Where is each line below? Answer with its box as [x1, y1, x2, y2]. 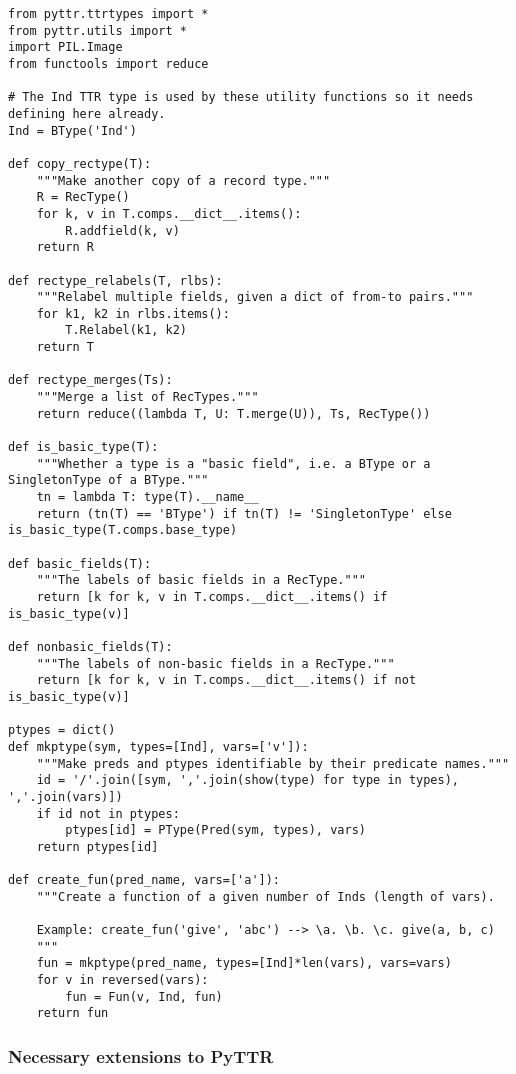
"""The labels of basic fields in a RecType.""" [36, 573, 366, 588]
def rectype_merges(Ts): [8, 373, 173, 388]
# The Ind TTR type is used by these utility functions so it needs [8, 90, 474, 105]
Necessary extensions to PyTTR [8, 1043, 274, 1068]
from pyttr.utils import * [8, 23, 187, 38]
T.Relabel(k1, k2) [65, 323, 187, 338]
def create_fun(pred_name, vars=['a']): [8, 873, 281, 888]
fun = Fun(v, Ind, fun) [65, 989, 223, 1004]
